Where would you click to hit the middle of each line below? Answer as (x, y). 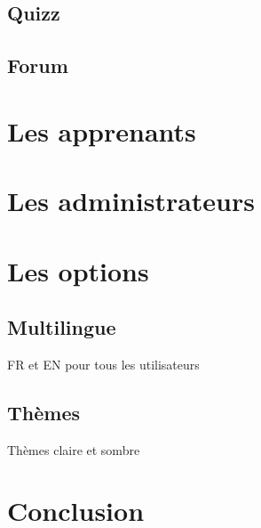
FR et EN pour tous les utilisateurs (103, 364)
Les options (78, 270)
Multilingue (62, 327)
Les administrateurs (131, 201)
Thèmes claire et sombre (74, 449)
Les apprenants (102, 130)
